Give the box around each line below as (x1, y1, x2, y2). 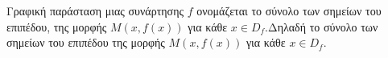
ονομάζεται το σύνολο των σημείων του (196, 2, 382, 19)
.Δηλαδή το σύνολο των (265, 18, 378, 35)
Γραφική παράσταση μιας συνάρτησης (6, 2, 184, 19)
